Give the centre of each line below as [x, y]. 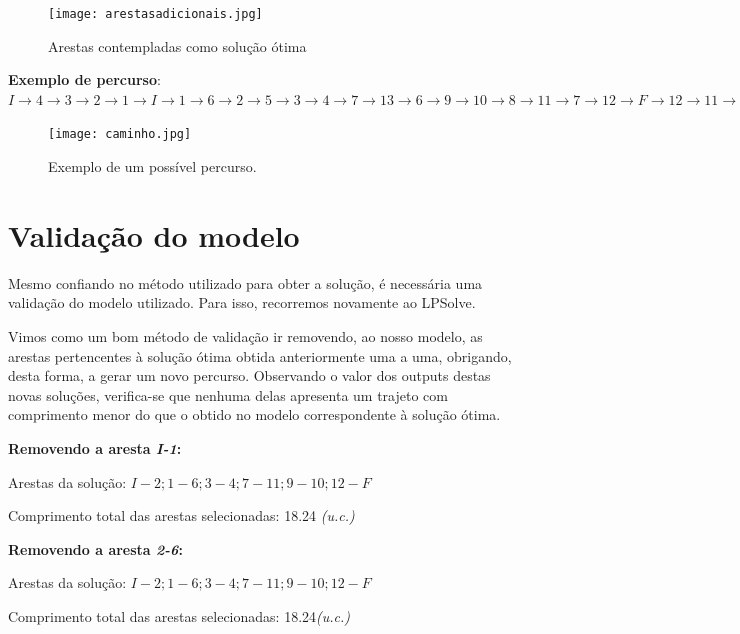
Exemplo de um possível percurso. [152, 166]
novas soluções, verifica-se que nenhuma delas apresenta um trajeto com [228, 394]
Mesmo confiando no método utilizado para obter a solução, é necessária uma [245, 282]
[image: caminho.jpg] [120, 134]
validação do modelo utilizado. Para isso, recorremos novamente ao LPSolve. [242, 302]
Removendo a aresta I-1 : [95, 447]
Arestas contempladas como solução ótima [177, 45]
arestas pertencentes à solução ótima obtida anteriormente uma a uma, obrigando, [260, 355]
